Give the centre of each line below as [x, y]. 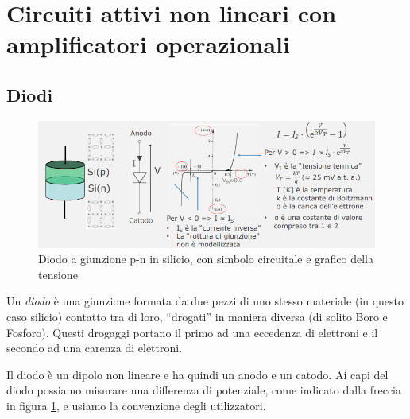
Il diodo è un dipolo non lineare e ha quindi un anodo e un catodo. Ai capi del [197, 374]
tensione [58, 274]
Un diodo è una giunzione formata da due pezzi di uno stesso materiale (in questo [205, 301]
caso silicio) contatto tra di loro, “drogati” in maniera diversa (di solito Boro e [197, 316]
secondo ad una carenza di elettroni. [95, 348]
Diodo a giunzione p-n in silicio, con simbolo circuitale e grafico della [206, 259]
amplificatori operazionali [148, 44]
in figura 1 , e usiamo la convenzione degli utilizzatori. [136, 405]
